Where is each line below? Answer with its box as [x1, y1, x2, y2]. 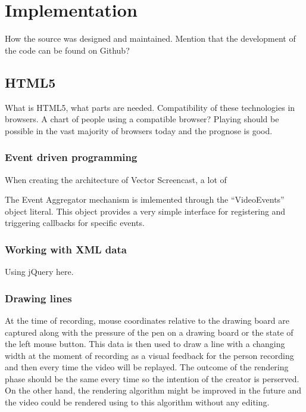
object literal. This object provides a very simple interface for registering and [5, 205, 286, 217]
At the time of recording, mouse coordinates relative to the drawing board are [5, 314, 289, 326]
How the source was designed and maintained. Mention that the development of [5, 32, 296, 45]
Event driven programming [5, 150, 138, 165]
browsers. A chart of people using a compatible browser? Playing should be [5, 113, 279, 125]
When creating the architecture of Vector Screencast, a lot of [5, 173, 227, 185]
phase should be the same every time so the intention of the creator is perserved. [5, 372, 299, 385]
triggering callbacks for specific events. [5, 216, 145, 229]
